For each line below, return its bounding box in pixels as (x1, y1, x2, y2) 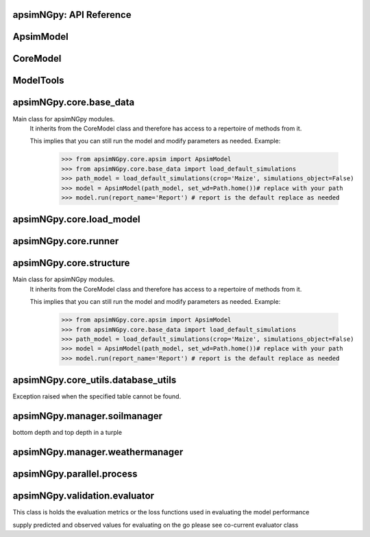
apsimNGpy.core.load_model (12, 213, 140, 226)
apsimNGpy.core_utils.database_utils (12, 374, 177, 386)
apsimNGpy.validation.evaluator (12, 490, 154, 502)
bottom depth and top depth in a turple (12, 429, 123, 437)
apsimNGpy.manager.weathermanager (12, 446, 184, 457)
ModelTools (12, 75, 64, 86)
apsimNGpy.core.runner (12, 235, 119, 247)
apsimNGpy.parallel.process (12, 468, 138, 479)
